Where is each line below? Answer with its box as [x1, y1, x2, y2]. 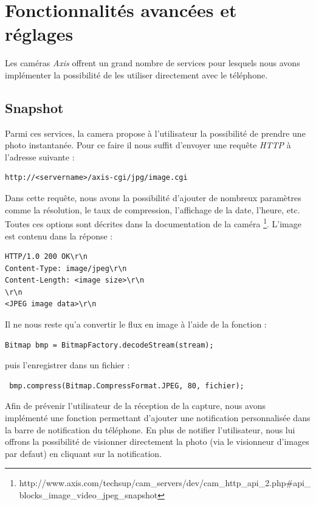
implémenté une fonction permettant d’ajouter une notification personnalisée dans [5, 411, 311, 424]
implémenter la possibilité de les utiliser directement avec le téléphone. [5, 68, 268, 81]
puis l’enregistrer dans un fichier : [5, 359, 130, 371]
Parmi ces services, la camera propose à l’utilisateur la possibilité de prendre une [5, 126, 306, 139]
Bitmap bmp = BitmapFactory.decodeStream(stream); [5, 340, 214, 349]
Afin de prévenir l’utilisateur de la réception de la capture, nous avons [5, 399, 266, 412]
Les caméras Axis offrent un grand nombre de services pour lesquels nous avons [5, 57, 300, 69]
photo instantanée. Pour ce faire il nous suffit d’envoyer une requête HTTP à [5, 139, 291, 151]
